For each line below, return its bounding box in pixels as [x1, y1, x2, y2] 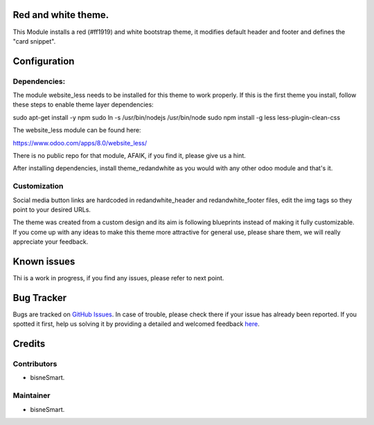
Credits [12, 338, 46, 350]
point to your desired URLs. [12, 205, 91, 214]
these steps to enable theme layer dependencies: [12, 100, 154, 109]
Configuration [12, 55, 75, 67]
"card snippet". [12, 37, 56, 45]
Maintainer [12, 391, 51, 401]
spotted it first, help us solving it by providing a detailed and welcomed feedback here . [12, 320, 260, 328]
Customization [12, 181, 64, 191]
